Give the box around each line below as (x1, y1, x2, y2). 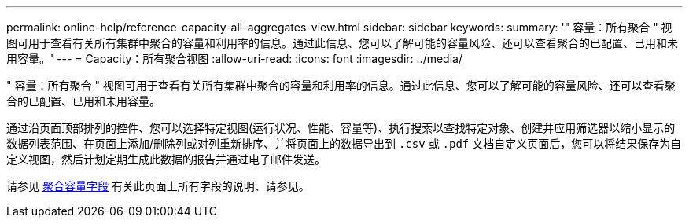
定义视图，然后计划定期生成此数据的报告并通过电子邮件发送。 (6, 152, 326, 166)
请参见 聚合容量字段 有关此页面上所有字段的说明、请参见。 (6, 179, 310, 193)
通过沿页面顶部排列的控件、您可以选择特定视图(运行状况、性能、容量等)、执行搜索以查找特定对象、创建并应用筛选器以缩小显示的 (6, 121, 676, 134)
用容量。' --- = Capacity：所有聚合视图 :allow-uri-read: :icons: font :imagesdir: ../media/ (6, 52, 462, 65)
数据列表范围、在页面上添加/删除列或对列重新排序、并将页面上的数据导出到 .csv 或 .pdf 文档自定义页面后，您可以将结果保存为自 (6, 137, 682, 150)
